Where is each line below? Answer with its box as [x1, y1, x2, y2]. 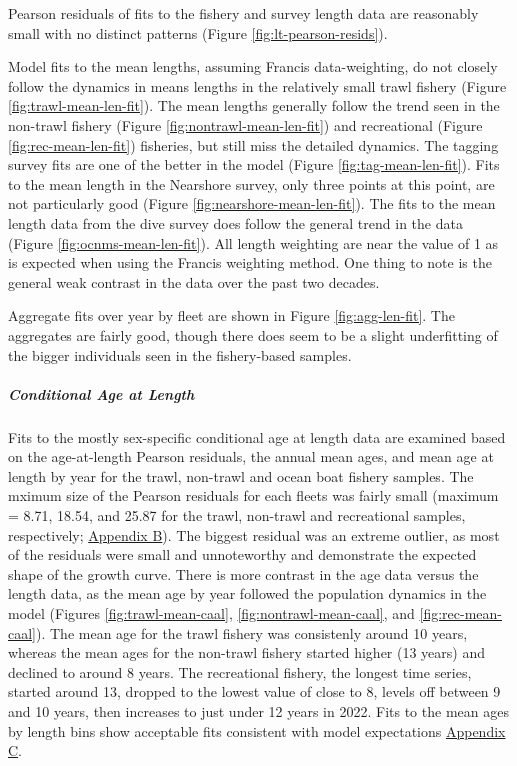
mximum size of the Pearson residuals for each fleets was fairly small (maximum [8, 485, 499, 506]
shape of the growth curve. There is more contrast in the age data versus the [8, 563, 479, 584]
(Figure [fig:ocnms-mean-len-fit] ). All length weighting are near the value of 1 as [8, 232, 499, 253]
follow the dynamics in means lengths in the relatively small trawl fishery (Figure [8, 75, 507, 96]
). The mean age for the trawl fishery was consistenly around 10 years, [36, 622, 468, 643]
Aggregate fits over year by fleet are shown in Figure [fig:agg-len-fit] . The [8, 305, 455, 326]
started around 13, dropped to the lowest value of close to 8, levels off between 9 [8, 681, 501, 702]
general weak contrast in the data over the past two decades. [8, 271, 380, 292]
